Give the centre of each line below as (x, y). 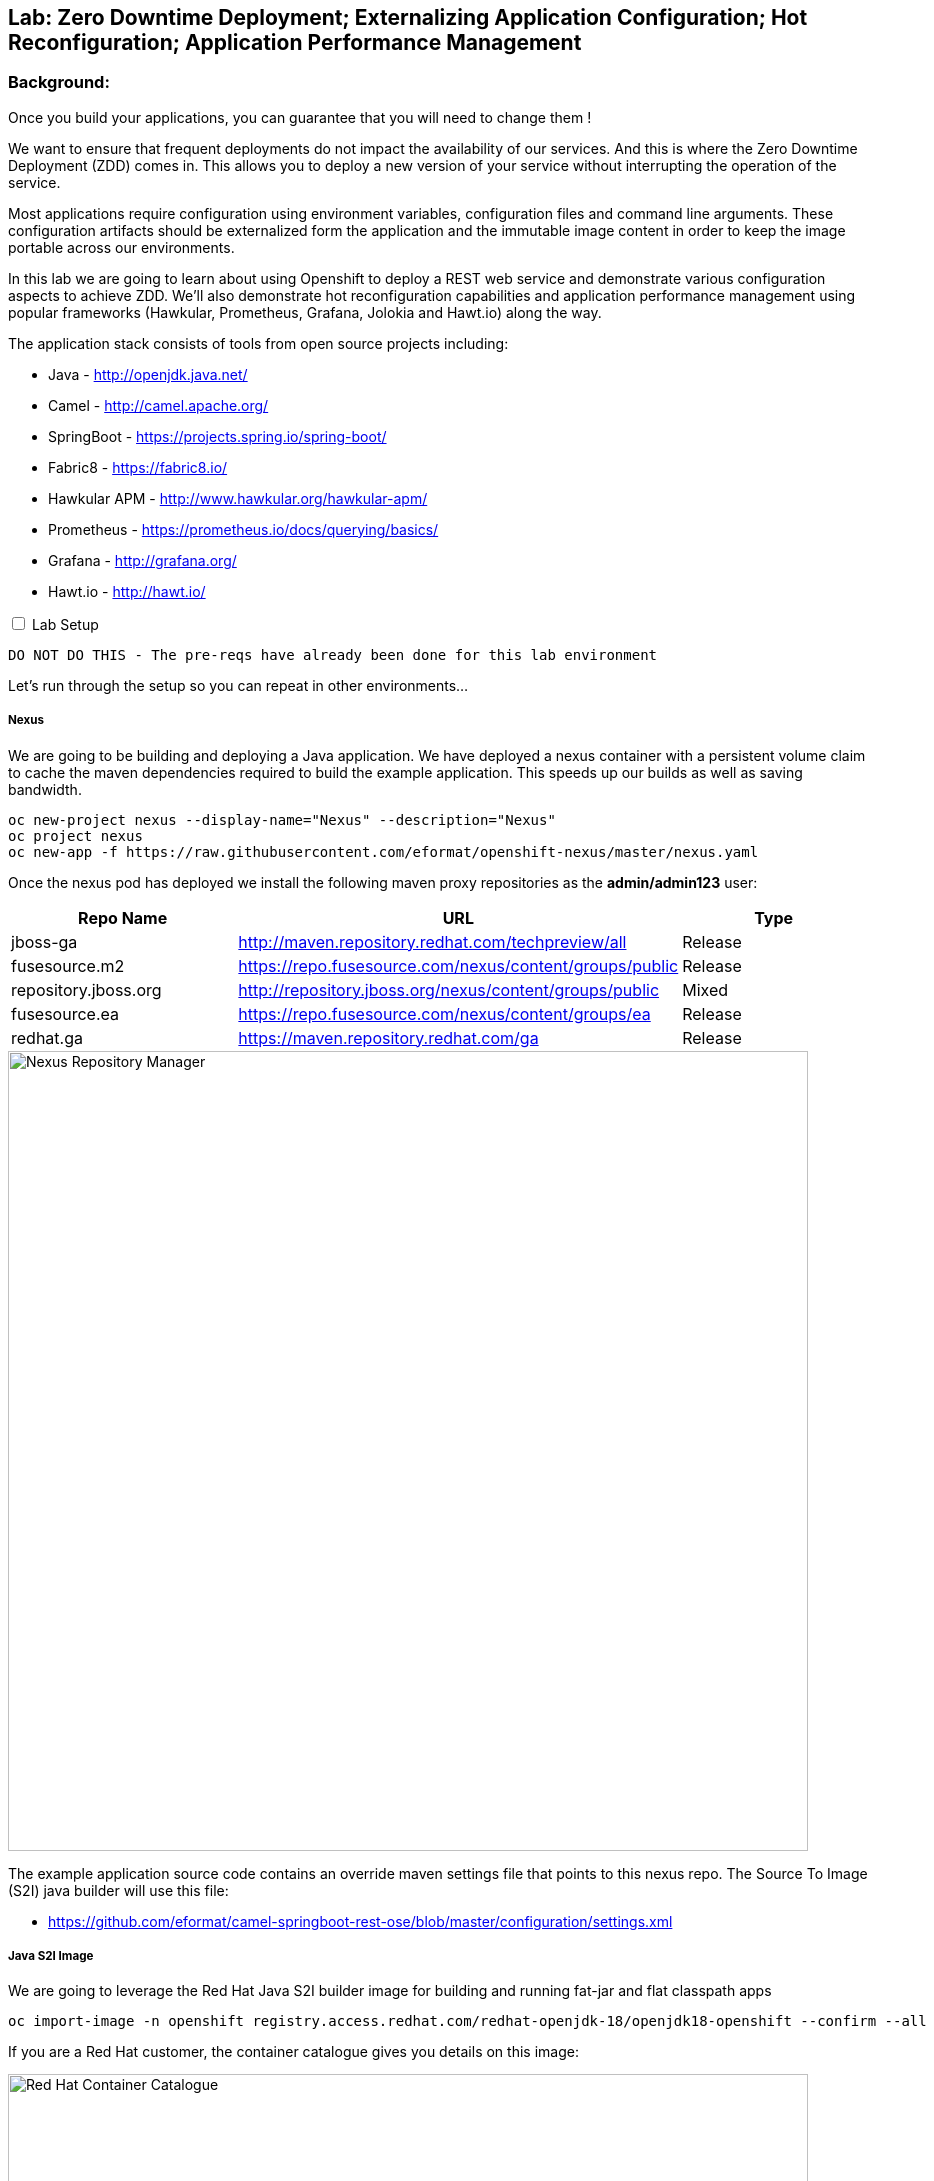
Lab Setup (65, 624)
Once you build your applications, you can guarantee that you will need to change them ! (300, 117)
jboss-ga (44, 941)
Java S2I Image (51, 1955)
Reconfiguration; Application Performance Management (295, 42)
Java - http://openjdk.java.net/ (148, 374)
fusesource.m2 (68, 965)
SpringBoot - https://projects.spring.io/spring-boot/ (217, 436)
